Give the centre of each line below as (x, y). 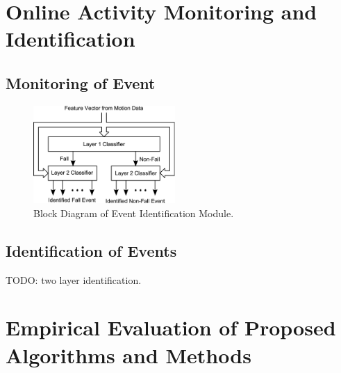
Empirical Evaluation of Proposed (171, 327)
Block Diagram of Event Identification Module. (134, 213)
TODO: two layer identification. (74, 279)
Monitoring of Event (81, 82)
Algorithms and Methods (128, 355)
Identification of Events (91, 250)
